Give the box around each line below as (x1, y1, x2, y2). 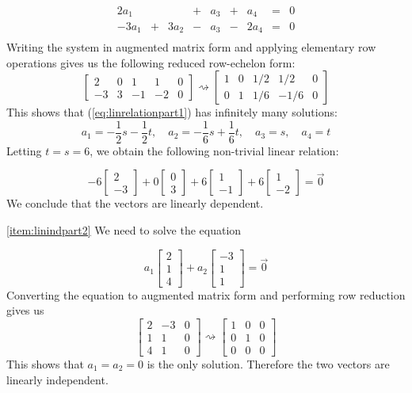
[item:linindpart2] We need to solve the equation (6, 222, 242, 238)
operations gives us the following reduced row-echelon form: (6, 54, 296, 71)
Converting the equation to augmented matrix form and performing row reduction (6, 286, 406, 303)
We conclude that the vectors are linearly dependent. (6, 195, 264, 212)
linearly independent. (6, 371, 109, 387)
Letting (6, 142, 42, 158)
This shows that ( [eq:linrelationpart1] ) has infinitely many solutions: (6, 104, 338, 120)
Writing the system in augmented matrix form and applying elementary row (6, 39, 376, 55)
